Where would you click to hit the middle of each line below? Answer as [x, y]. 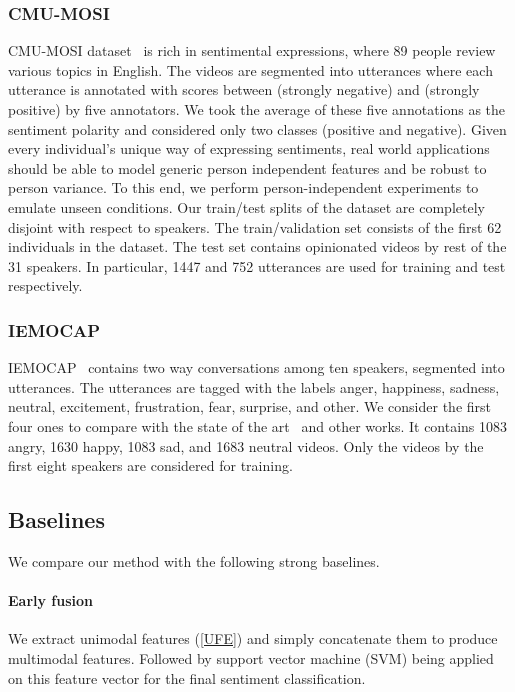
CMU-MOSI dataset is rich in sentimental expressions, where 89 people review [252, 50]
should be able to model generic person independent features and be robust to [247, 167]
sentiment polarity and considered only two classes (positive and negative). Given [257, 128]
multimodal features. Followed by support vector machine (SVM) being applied [251, 657]
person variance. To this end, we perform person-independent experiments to [243, 187]
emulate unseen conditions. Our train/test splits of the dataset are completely [246, 206]
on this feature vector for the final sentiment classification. [187, 677]
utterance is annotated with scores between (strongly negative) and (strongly [244, 89]
